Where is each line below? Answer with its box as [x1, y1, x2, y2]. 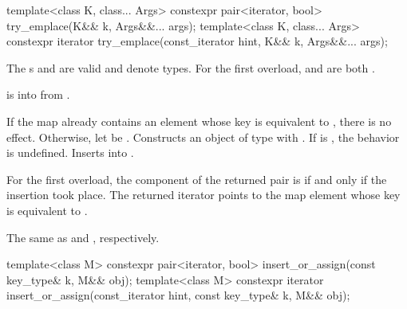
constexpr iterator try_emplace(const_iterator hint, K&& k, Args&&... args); [6, 33, 388, 49]
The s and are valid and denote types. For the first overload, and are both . [6, 59, 375, 76]
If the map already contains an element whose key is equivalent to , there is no [6, 112, 392, 129]
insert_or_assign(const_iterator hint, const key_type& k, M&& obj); [6, 287, 350, 303]
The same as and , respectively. [6, 229, 160, 245]
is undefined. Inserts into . [6, 144, 134, 161]
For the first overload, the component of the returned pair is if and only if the [6, 170, 387, 187]
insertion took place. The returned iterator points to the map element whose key [6, 186, 401, 203]
